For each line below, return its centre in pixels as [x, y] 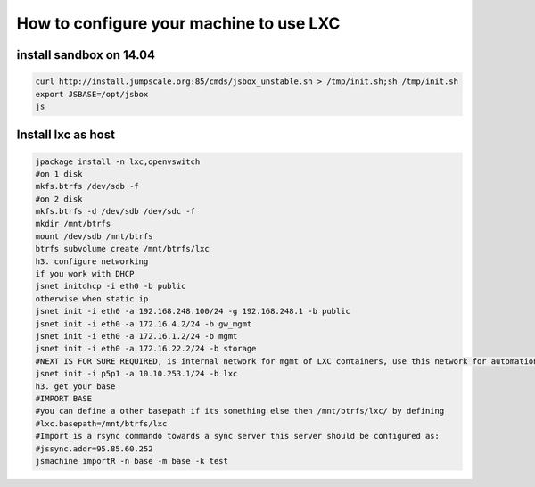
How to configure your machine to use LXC [178, 23]
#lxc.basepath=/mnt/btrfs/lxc [101, 423]
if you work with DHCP [85, 274]
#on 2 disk [59, 199]
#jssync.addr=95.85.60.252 [94, 449]
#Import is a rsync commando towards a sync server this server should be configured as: [238, 436]
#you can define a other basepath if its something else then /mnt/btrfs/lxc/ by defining [240, 411]
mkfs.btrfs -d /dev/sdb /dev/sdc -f [115, 211]
